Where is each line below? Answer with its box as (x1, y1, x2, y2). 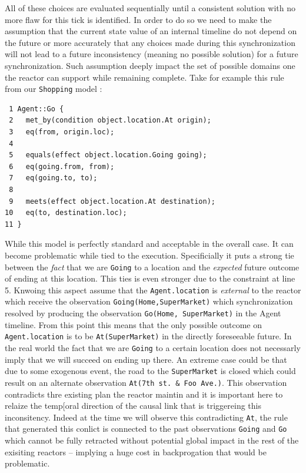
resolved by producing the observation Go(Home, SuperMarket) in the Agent (5, 307, 281, 319)
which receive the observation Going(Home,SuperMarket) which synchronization (5, 295, 293, 307)
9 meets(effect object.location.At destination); (9, 197, 215, 206)
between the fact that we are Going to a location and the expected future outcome (5, 260, 300, 273)
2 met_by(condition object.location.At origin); (9, 116, 211, 125)
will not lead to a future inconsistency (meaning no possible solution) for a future (5, 48, 298, 60)
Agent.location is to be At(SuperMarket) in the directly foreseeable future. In (5, 330, 292, 342)
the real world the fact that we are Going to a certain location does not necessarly (5, 342, 301, 353)
